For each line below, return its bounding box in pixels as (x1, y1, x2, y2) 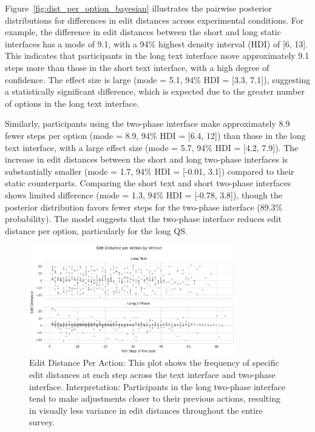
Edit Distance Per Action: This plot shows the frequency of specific (29, 356, 279, 369)
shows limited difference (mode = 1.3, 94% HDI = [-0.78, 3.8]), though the (5, 188, 282, 201)
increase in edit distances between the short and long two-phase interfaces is (5, 153, 288, 166)
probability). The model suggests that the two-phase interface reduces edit (5, 212, 282, 225)
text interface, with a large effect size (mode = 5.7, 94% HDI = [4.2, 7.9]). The (5, 141, 299, 154)
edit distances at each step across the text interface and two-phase (29, 368, 276, 380)
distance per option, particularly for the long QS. (5, 224, 188, 237)
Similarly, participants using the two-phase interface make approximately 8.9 (5, 117, 290, 130)
